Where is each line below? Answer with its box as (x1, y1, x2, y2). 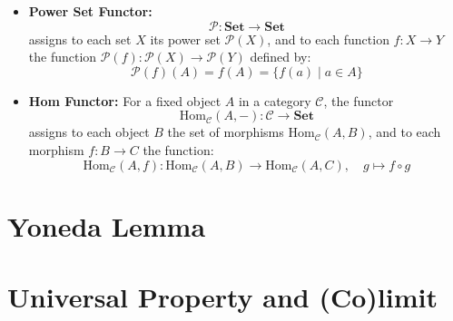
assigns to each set (28, 29, 132, 48)
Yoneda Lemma (7, 207, 206, 244)
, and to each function (267, 29, 389, 48)
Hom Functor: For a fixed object (28, 91, 222, 110)
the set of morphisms (167, 122, 284, 141)
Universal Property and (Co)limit (7, 278, 438, 316)
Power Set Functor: (28, 2, 153, 20)
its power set (150, 29, 221, 48)
